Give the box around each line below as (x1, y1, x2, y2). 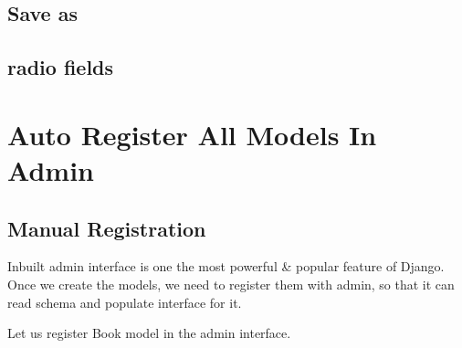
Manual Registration (7, 214, 206, 242)
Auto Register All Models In (7, 115, 377, 153)
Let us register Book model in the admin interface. (7, 323, 291, 343)
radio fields (7, 53, 114, 81)
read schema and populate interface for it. (7, 292, 242, 311)
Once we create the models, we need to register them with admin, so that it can (7, 274, 455, 293)
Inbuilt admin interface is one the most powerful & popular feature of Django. (7, 257, 445, 276)
